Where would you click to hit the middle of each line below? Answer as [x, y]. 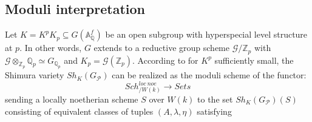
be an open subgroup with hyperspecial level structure [206, 34]
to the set [215, 99]
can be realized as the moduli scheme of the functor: [209, 75]
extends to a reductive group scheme [161, 48]
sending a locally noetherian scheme [72, 99]
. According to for [165, 60]
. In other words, [51, 48]
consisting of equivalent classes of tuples [79, 111]
